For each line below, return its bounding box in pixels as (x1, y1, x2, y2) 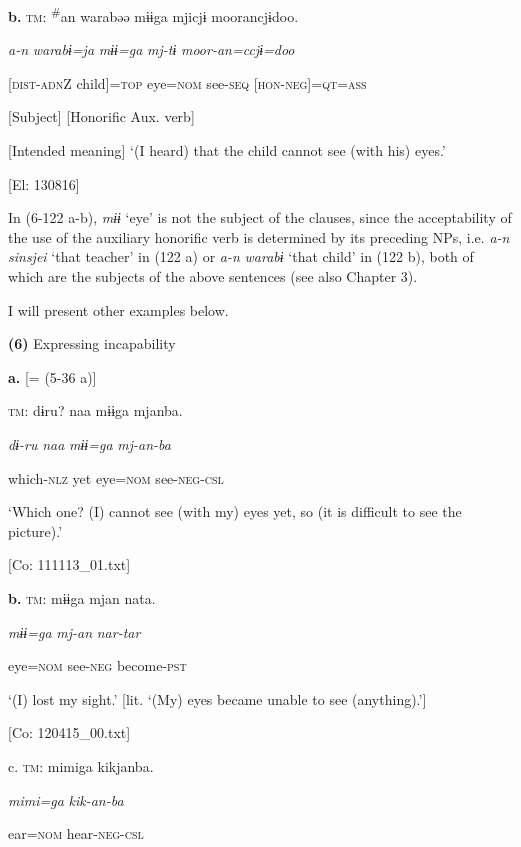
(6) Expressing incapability (8, 333, 176, 354)
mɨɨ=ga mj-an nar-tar (8, 621, 141, 642)
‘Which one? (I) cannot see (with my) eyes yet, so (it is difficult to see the (8, 501, 462, 522)
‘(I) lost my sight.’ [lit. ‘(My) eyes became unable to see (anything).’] (8, 688, 427, 709)
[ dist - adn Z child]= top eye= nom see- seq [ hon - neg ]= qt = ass (8, 72, 367, 93)
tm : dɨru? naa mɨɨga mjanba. (8, 400, 183, 421)
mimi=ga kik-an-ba (8, 789, 124, 810)
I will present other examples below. (8, 299, 229, 320)
